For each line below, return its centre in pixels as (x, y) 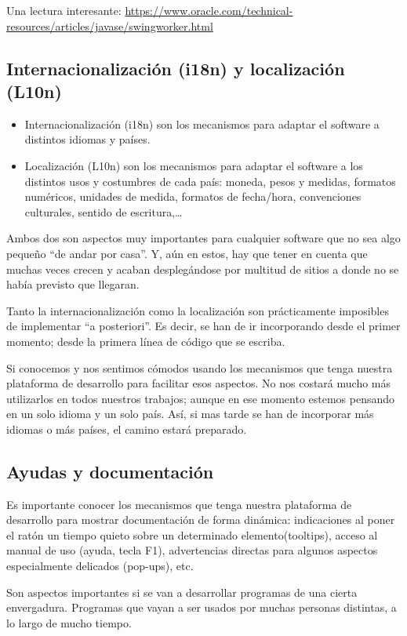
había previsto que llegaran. (73, 284)
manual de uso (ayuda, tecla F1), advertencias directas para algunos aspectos (192, 550)
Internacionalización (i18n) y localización (176, 68)
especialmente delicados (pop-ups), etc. (100, 566)
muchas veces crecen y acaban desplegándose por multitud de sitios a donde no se (203, 269)
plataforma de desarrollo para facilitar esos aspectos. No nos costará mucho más (199, 383)
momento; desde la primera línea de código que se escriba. (146, 341)
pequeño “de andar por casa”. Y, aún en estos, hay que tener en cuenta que (187, 253)
